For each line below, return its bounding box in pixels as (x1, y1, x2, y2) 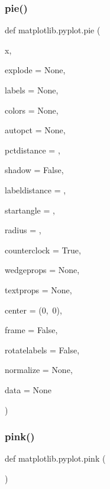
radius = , (5, 224, 41, 236)
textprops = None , (5, 283, 72, 296)
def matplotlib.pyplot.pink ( (5, 452, 106, 465)
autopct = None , (5, 124, 66, 136)
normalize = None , (5, 363, 73, 376)
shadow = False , (5, 164, 64, 176)
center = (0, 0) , (5, 303, 62, 316)
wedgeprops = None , (5, 264, 80, 276)
